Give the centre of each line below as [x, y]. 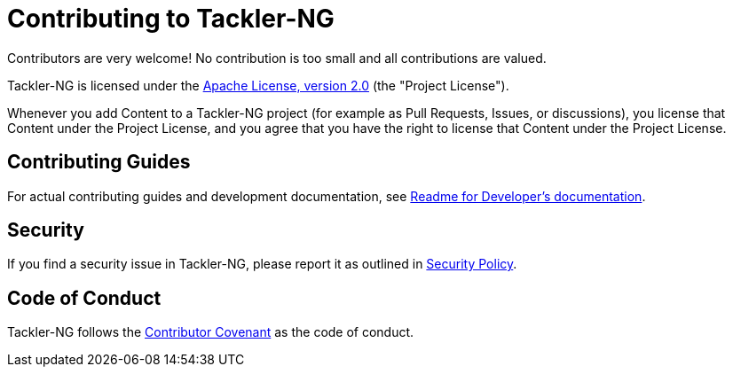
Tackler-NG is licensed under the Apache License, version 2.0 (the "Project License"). [258, 85]
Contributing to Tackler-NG [171, 19]
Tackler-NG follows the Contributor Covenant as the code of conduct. [211, 332]
